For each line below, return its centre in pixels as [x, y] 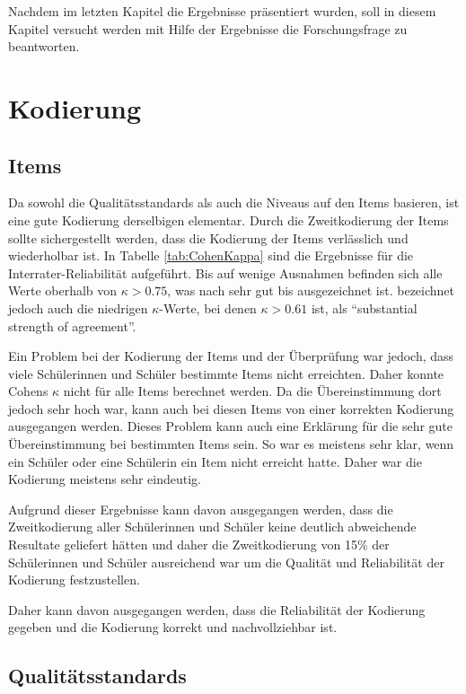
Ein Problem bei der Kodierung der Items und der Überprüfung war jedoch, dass [231, 356]
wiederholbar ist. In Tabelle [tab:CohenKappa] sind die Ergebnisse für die [211, 255]
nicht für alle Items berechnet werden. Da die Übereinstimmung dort [252, 391]
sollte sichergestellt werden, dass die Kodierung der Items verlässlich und [208, 237]
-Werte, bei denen [208, 307]
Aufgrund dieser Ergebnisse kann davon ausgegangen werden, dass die [201, 509]
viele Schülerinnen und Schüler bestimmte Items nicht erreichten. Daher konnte [226, 373]
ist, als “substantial [364, 307]
